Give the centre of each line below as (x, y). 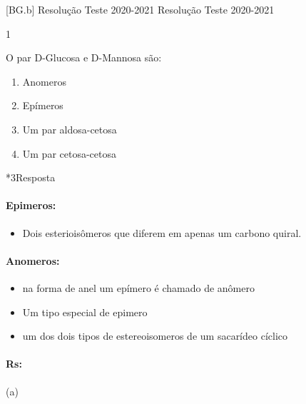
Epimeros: (31, 205)
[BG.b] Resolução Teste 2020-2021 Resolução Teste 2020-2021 (140, 9)
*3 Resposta (31, 177)
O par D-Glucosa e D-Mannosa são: (84, 57)
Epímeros (43, 105)
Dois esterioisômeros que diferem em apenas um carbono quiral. (162, 232)
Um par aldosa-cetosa (70, 129)
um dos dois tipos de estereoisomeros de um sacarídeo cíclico (155, 336)
